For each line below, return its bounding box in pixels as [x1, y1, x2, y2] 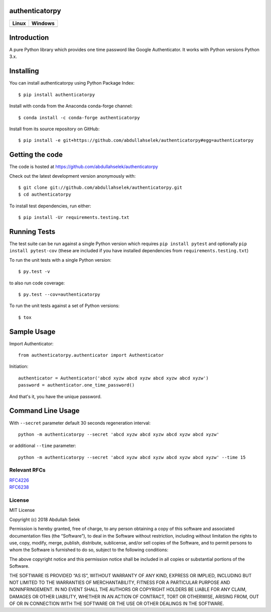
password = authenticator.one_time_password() [18, 382, 135, 388]
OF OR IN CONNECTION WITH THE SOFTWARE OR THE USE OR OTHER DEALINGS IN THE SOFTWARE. [9, 600, 224, 606]
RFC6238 [9, 484, 30, 490]
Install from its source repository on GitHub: [9, 126, 100, 132]
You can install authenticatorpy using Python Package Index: [9, 80, 135, 86]
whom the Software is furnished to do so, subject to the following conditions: [9, 547, 169, 553]
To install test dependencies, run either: [9, 203, 91, 209]
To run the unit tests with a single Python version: [9, 257, 111, 263]
